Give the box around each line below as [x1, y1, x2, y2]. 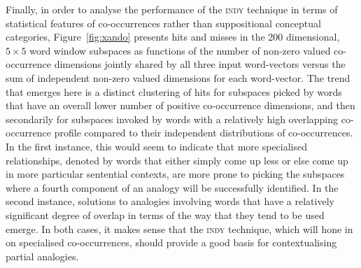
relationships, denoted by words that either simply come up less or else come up [6, 153, 348, 167]
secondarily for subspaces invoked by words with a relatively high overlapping [6, 111, 339, 126]
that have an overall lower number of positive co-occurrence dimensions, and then [6, 98, 355, 113]
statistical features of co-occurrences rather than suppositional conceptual [6, 15, 321, 30]
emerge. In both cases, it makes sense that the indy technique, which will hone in [6, 221, 353, 236]
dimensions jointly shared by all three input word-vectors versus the [54, 57, 346, 71]
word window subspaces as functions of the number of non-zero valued [29, 43, 331, 57]
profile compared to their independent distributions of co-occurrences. [54, 125, 353, 140]
